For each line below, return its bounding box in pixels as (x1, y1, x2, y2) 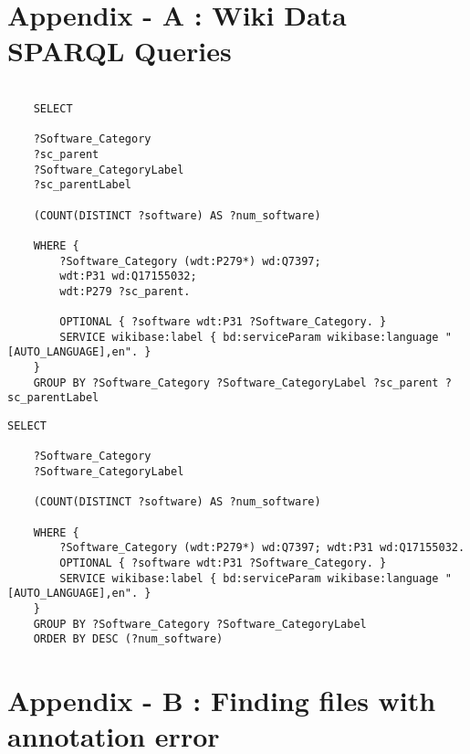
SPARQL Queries (7, 32, 232, 69)
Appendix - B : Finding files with (7, 682, 436, 719)
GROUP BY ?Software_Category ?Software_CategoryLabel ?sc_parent (33, 376, 439, 389)
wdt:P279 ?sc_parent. (59, 284, 191, 298)
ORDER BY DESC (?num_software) (33, 632, 224, 646)
